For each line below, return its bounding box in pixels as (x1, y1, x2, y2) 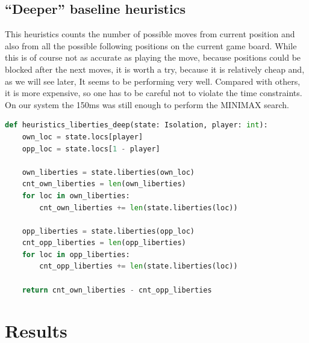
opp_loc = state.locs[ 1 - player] (22, 144, 160, 153)
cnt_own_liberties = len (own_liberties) (22, 180, 186, 189)
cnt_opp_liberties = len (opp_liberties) (22, 238, 186, 247)
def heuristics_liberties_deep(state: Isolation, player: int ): (5, 121, 268, 130)
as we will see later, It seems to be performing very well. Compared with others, (5, 74, 301, 87)
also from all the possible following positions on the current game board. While (5, 39, 297, 52)
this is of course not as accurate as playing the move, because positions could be (5, 51, 301, 64)
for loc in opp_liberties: (22, 250, 130, 259)
